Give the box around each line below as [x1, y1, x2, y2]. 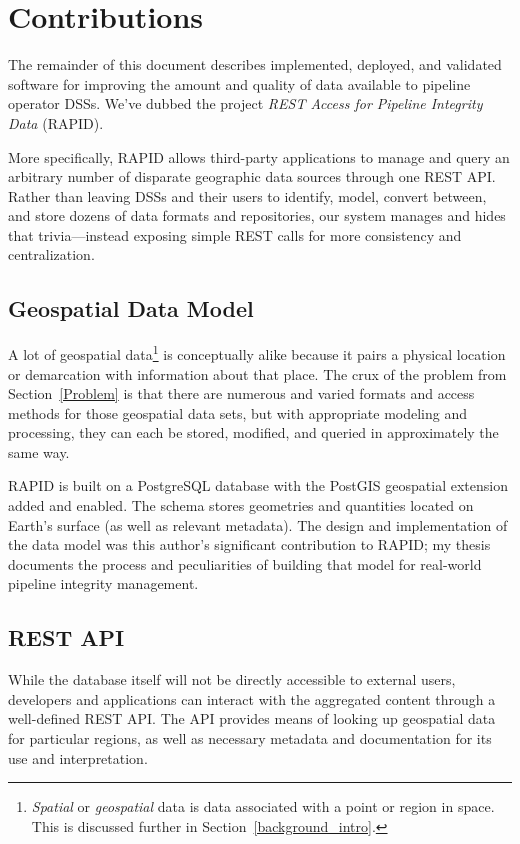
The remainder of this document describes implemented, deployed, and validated [8, 54, 502, 75]
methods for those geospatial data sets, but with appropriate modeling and [8, 402, 468, 423]
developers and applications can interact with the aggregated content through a [8, 688, 496, 709]
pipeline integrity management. [8, 573, 199, 594]
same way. [8, 441, 70, 462]
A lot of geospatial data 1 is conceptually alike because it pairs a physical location [8, 341, 506, 364]
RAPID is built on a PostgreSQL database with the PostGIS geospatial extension [8, 475, 508, 496]
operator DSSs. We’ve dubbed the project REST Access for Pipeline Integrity [8, 93, 483, 114]
